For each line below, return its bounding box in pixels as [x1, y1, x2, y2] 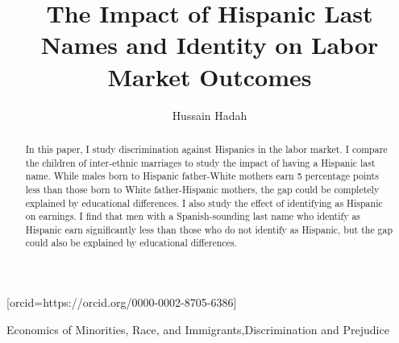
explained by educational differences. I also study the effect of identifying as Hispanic [25, 196, 383, 209]
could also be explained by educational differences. [25, 236, 237, 250]
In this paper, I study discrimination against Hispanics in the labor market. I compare [25, 142, 388, 155]
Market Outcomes [107, 60, 312, 93]
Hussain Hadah [172, 106, 247, 123]
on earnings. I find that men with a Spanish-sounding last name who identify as [25, 209, 361, 223]
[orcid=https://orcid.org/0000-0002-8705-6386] [6, 294, 237, 311]
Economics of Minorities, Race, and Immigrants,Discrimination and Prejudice [6, 320, 389, 337]
